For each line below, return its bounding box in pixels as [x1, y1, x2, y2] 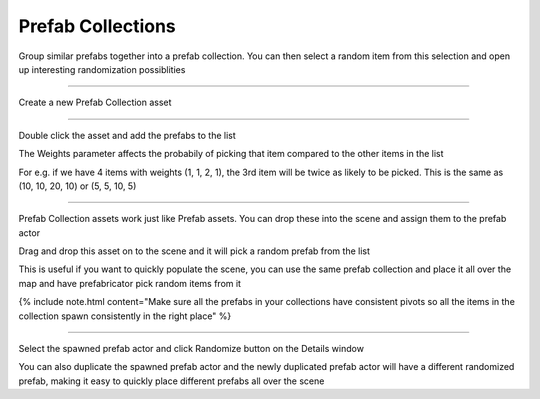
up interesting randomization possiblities [18, 63, 186, 75]
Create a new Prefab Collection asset [18, 96, 172, 109]
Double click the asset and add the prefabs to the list [18, 129, 237, 141]
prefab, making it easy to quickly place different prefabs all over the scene [18, 375, 325, 387]
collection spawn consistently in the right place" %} [18, 310, 232, 322]
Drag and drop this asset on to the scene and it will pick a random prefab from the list [18, 245, 370, 257]
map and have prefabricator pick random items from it [18, 277, 242, 289]
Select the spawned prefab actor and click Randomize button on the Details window [18, 343, 365, 355]
